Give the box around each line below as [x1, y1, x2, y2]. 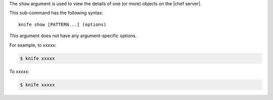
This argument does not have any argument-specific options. [9, 33, 137, 39]
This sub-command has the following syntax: [9, 10, 104, 16]
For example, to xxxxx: [9, 42, 57, 48]
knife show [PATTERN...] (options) [18, 22, 107, 27]
